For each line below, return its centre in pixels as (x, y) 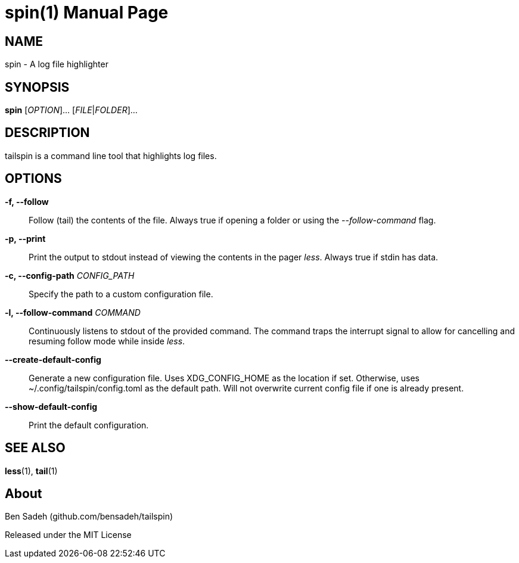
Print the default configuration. (89, 425)
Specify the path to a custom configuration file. (121, 294)
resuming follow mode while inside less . (107, 341)
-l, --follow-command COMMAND (73, 312)
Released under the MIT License (68, 535)
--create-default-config (53, 359)
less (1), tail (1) (31, 471)
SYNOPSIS (37, 87)
